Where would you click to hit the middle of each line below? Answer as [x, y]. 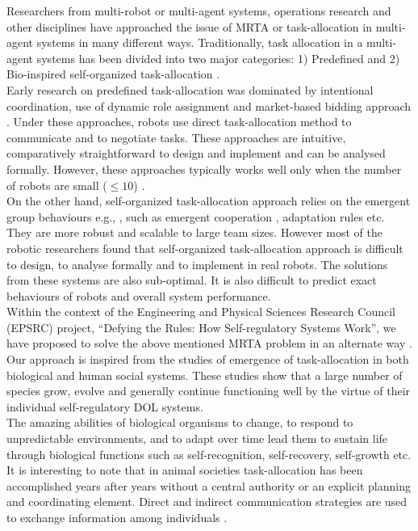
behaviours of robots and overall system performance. [139, 295]
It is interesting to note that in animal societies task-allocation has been [185, 470]
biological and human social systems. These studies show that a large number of [205, 375]
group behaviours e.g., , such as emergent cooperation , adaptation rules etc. [196, 216]
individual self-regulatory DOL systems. [105, 406]
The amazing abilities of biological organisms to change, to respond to [180, 422]
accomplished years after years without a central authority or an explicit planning [209, 485]
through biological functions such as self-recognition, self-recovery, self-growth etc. [209, 454]
